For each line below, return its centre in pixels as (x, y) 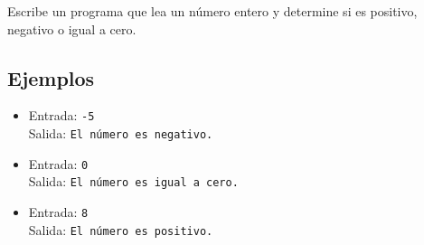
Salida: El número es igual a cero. (133, 181)
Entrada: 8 (58, 212)
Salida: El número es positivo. (121, 229)
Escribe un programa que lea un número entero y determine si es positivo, (212, 11)
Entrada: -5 (61, 115)
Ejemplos (51, 77)
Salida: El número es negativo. (121, 133)
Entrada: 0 (58, 163)
